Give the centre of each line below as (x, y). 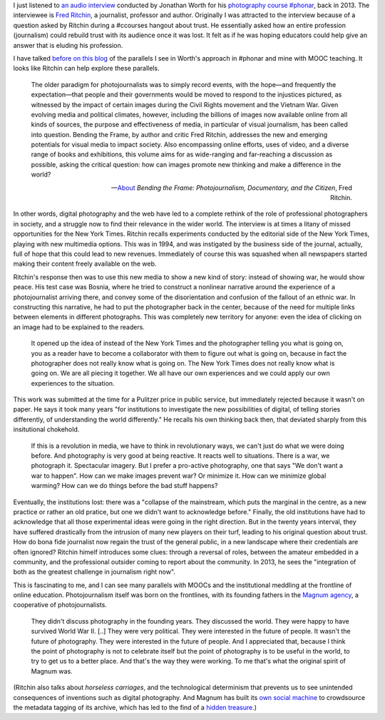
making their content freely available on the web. (85, 264)
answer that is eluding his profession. (68, 45)
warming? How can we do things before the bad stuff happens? (124, 486)
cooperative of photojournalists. (60, 605)
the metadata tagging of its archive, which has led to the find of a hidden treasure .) (135, 707)
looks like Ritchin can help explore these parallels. (86, 69)
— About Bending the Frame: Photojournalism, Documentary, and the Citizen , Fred (231, 187)
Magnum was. (52, 671)
